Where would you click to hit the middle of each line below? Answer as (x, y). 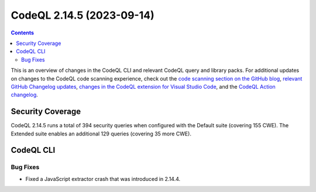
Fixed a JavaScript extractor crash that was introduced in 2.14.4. (103, 179)
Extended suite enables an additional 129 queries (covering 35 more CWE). (101, 134)
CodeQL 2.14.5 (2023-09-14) (83, 15)
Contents (23, 33)
